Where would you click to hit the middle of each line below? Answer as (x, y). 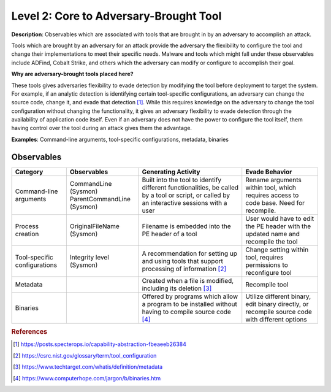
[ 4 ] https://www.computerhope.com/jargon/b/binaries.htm (87, 378)
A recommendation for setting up (189, 253)
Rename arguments (273, 180)
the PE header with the (278, 226)
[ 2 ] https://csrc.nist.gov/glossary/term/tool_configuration (85, 355)
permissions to (267, 265)
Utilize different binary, (278, 296)
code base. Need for (275, 202)
